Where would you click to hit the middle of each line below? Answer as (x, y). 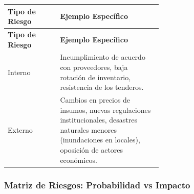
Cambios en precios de (95, 100)
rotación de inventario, (95, 77)
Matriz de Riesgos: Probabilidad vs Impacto (97, 185)
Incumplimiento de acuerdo (103, 57)
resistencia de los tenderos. (102, 87)
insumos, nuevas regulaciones (105, 110)
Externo (20, 129)
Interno (19, 72)
